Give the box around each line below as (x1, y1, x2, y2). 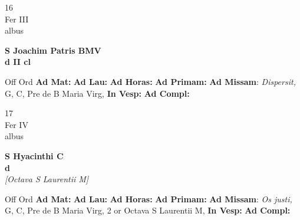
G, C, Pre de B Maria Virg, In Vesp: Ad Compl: (5, 87, 190, 99)
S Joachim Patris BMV (5, 44, 101, 56)
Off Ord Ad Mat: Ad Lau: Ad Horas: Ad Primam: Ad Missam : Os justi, (5, 192, 292, 205)
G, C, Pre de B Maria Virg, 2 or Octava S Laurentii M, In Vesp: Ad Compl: (5, 204, 291, 216)
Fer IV (5, 118, 28, 130)
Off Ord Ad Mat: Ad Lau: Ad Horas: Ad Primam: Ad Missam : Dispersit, (5, 75, 296, 87)
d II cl (5, 55, 31, 68)
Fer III (5, 12, 29, 25)
